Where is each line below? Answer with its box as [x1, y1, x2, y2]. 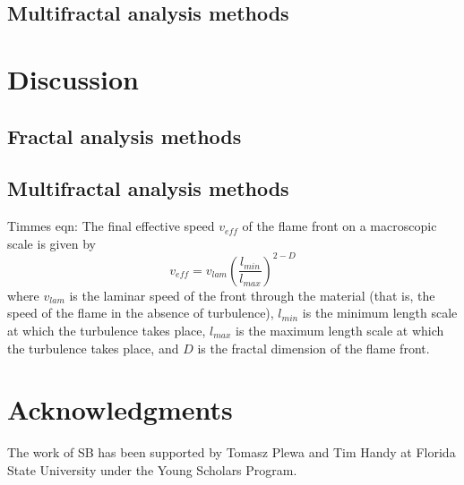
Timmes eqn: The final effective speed [7, 217, 215, 235]
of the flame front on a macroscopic [242, 217, 437, 235]
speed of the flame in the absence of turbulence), [7, 303, 274, 322]
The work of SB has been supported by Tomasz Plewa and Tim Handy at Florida [7, 443, 456, 462]
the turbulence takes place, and [7, 338, 179, 357]
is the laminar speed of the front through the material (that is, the [69, 285, 435, 304]
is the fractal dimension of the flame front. [197, 338, 430, 357]
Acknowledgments [7, 391, 233, 428]
